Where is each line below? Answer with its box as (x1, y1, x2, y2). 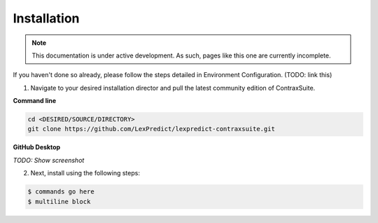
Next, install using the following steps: (30, 169, 140, 177)
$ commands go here (27, 188, 94, 196)
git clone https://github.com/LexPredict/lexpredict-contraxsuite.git (27, 125, 276, 133)
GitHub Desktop (13, 143, 61, 151)
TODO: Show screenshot (13, 156, 85, 164)
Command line (13, 97, 57, 105)
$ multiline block (27, 197, 91, 205)
